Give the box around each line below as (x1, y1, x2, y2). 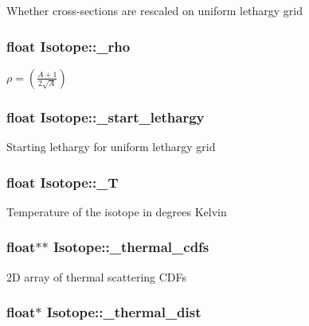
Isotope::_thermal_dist (46, 302, 201, 322)
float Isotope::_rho (6, 36, 131, 56)
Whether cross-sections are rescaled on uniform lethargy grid (6, 2, 303, 18)
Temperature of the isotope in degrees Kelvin (6, 203, 227, 219)
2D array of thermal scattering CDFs (6, 268, 187, 285)
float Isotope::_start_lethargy (6, 107, 205, 126)
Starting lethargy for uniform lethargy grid (6, 138, 216, 155)
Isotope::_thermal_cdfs (53, 237, 209, 257)
